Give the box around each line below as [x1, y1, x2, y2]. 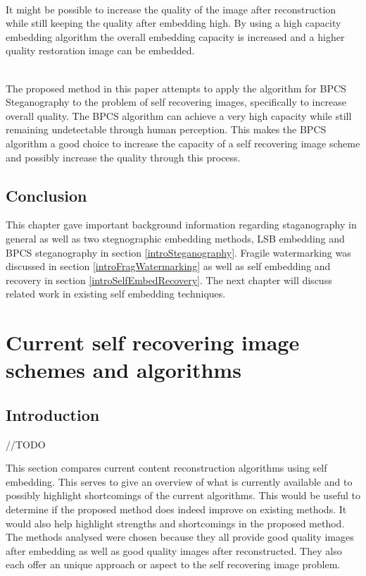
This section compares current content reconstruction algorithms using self [6, 460, 327, 475]
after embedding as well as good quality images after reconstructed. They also [6, 543, 342, 558]
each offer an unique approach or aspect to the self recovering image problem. [6, 557, 341, 572]
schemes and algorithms [6, 355, 241, 384]
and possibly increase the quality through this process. [6, 149, 241, 164]
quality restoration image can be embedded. [6, 43, 195, 58]
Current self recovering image [6, 328, 300, 357]
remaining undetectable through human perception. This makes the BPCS [6, 122, 327, 137]
